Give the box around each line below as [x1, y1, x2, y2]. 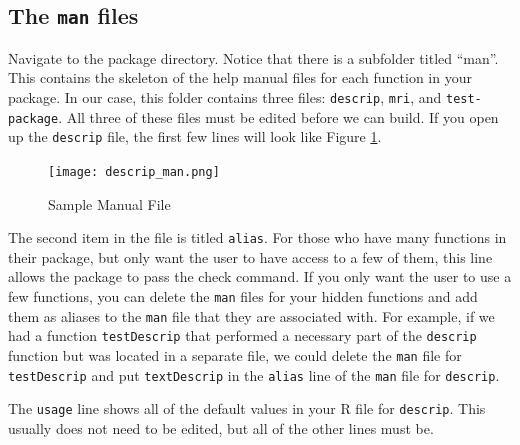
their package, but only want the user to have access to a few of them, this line [8, 246, 493, 267]
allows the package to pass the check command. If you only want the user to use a [8, 266, 512, 287]
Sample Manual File [48, 193, 171, 214]
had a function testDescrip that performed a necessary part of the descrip [8, 325, 477, 346]
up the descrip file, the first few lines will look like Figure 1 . [8, 126, 382, 147]
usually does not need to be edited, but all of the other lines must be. [8, 417, 434, 438]
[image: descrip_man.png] [48, 164, 220, 179]
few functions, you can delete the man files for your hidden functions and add [8, 286, 478, 307]
